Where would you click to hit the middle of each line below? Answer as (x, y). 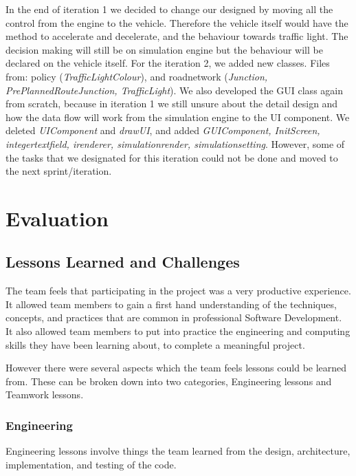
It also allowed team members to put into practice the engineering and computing (178, 331)
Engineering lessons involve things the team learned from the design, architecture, (178, 451)
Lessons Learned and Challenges (123, 262)
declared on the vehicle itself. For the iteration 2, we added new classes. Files (168, 63)
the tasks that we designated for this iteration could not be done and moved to (172, 157)
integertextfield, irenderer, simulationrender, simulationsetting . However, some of (175, 143)
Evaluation (57, 218)
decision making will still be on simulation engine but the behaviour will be (164, 49)
